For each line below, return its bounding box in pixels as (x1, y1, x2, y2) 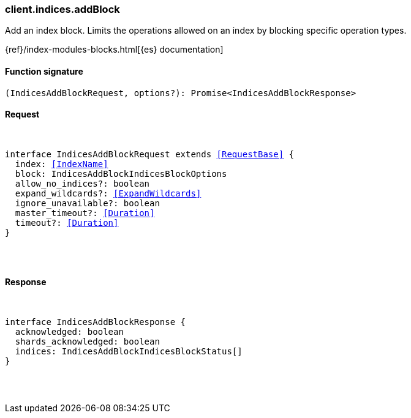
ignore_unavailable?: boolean (15, 198, 160, 208)
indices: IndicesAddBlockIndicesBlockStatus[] (15, 346, 243, 357)
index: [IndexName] (15, 159, 108, 169)
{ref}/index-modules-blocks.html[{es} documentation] (5, 44, 224, 55)
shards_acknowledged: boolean (15, 337, 160, 347)
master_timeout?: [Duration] (15, 207, 155, 218)
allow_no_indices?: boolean (15, 178, 150, 188)
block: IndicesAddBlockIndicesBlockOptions (15, 168, 227, 179)
